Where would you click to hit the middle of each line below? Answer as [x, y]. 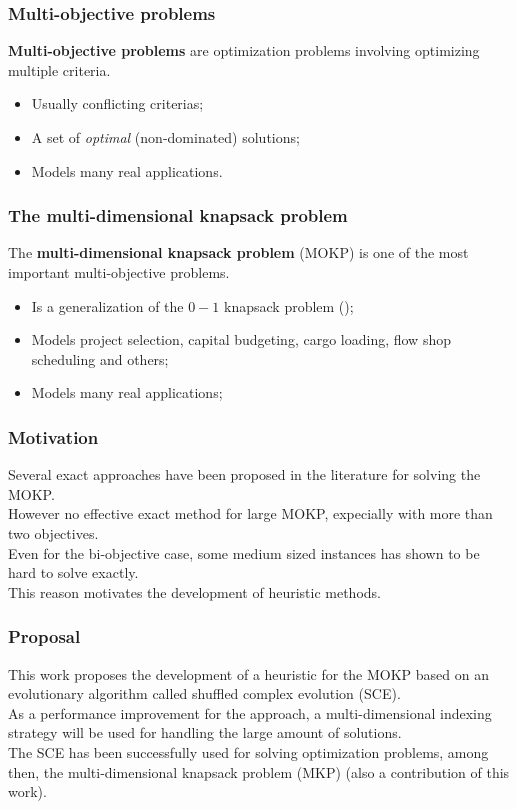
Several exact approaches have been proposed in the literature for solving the [244, 474]
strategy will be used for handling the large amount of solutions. [205, 732]
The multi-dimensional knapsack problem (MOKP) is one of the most [238, 252]
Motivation [53, 436]
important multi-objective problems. [119, 272]
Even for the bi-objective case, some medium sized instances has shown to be [244, 552]
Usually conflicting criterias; [117, 103]
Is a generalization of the [107, 305]
